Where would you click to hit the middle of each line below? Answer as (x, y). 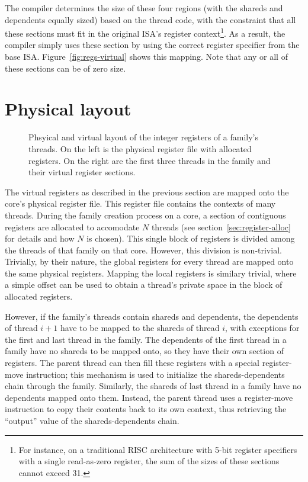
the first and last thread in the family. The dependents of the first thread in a (146, 339)
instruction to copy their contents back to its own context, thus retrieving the (146, 409)
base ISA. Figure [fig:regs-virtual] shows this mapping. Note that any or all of (146, 57)
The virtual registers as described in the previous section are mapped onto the (147, 192)
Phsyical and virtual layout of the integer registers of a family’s (144, 137)
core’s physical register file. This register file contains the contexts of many (140, 203)
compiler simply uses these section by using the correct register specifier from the (152, 45)
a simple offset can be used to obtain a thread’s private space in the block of (144, 285)
